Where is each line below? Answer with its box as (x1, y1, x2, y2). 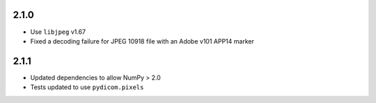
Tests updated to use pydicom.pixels (30, 83, 144, 91)
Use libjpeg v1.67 (30, 28, 86, 36)
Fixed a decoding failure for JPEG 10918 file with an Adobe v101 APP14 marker (30, 37, 254, 45)
